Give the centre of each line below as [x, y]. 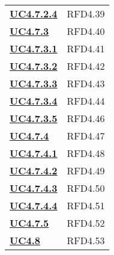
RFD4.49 [86, 171]
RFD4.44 [86, 101]
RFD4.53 [86, 240]
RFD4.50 [86, 188]
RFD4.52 [86, 223]
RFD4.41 [86, 48]
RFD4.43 [86, 83]
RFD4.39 [86, 14]
